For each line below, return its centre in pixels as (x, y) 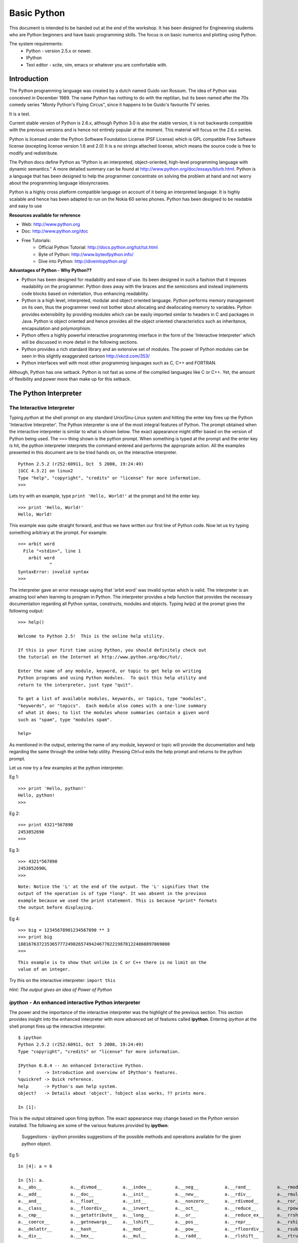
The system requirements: (36, 44)
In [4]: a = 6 (35, 1166)
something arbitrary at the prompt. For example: (58, 533)
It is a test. (20, 114)
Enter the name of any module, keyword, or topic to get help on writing (110, 671)
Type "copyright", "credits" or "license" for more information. (99, 1051)
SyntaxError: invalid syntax (53, 572)
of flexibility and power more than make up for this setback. (70, 379)
